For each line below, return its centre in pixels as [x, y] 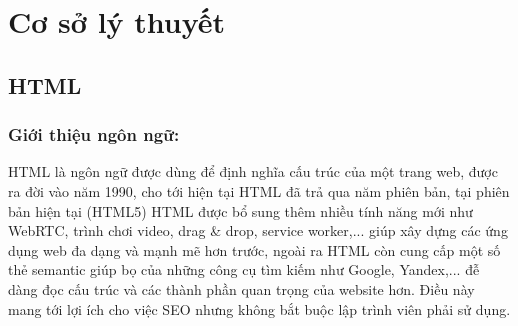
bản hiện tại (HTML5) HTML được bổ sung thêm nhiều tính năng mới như [240, 210]
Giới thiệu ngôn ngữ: [94, 134]
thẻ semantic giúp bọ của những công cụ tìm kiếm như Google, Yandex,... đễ [244, 269]
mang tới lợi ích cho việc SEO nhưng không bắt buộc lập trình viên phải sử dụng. [259, 308]
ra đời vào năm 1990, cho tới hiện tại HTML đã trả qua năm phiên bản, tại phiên [259, 190]
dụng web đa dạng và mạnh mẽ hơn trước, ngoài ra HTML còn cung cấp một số [254, 249]
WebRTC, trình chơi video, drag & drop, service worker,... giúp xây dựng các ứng [258, 230]
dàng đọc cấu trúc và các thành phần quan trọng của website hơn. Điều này [241, 288]
